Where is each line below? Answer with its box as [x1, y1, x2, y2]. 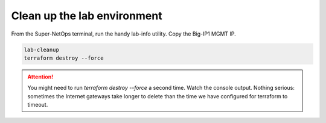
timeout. [27, 101, 48, 109]
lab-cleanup [24, 46, 60, 53]
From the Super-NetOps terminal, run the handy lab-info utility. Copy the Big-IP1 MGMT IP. [11, 30, 237, 37]
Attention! [27, 73, 54, 80]
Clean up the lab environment [11, 9, 162, 22]
